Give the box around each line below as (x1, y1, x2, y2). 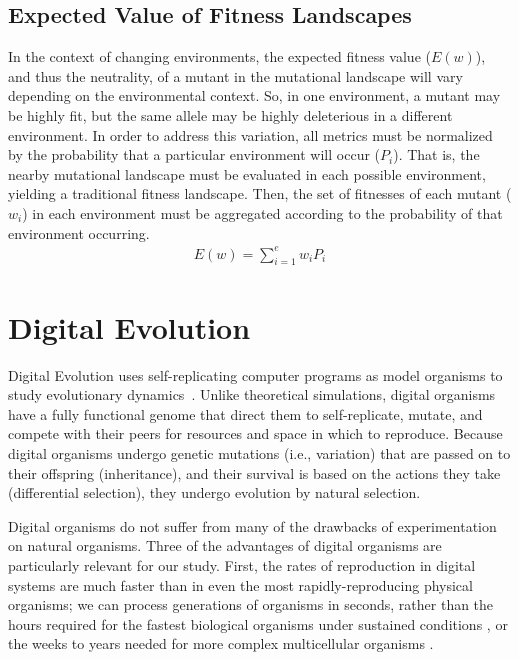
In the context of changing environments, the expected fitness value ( (8, 46, 431, 67)
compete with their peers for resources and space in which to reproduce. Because (8, 423, 503, 444)
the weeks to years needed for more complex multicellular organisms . (8, 633, 434, 654)
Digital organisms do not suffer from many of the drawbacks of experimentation (8, 515, 497, 536)
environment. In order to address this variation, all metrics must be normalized (8, 124, 493, 145)
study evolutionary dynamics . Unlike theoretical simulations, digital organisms (8, 384, 496, 405)
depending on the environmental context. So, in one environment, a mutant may (8, 85, 501, 106)
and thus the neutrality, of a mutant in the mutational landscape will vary (8, 65, 463, 86)
